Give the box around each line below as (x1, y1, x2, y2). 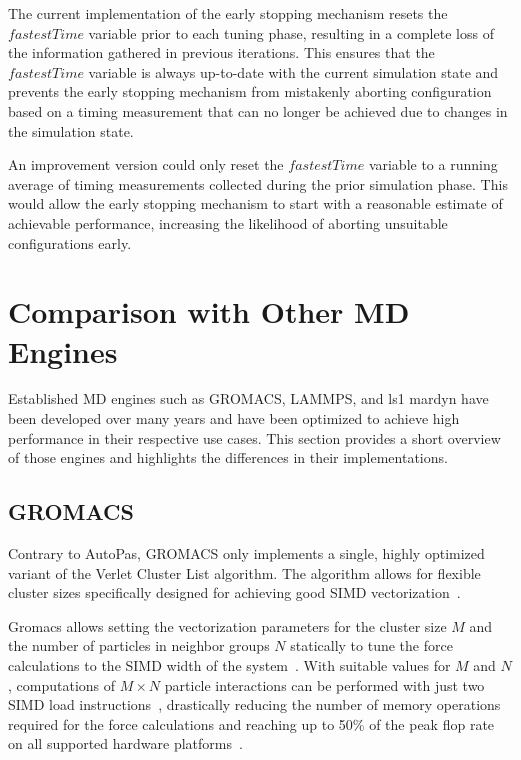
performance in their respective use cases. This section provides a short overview (8, 427, 501, 448)
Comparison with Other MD (8, 291, 410, 332)
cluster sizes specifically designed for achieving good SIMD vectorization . (8, 582, 461, 603)
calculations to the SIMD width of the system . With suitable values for (8, 654, 451, 675)
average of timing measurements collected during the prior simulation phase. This (8, 173, 508, 194)
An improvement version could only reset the (8, 154, 284, 175)
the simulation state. (8, 120, 134, 141)
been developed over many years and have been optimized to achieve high (8, 408, 460, 429)
